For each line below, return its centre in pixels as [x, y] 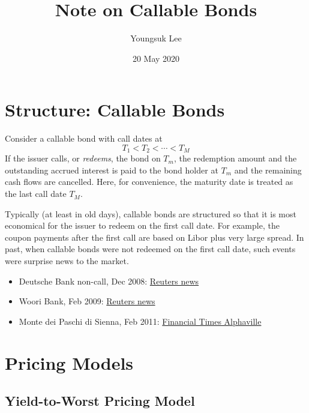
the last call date [36, 194]
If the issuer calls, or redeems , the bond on [83, 158]
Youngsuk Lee [156, 38]
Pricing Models [69, 362]
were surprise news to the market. [67, 261]
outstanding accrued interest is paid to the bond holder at [112, 170]
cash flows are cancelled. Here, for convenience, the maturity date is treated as [149, 182]
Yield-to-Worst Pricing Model [100, 401]
